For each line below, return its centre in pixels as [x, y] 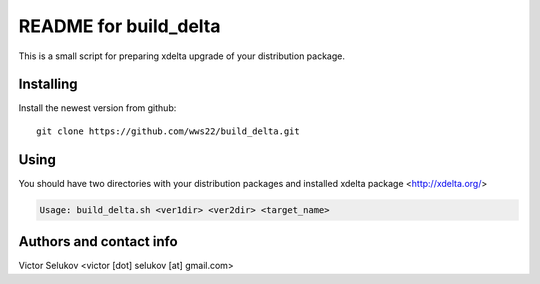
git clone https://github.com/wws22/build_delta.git [168, 131]
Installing [48, 84]
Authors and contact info [98, 241]
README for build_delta [119, 26]
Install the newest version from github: [97, 108]
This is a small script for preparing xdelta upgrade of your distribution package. [181, 56]
